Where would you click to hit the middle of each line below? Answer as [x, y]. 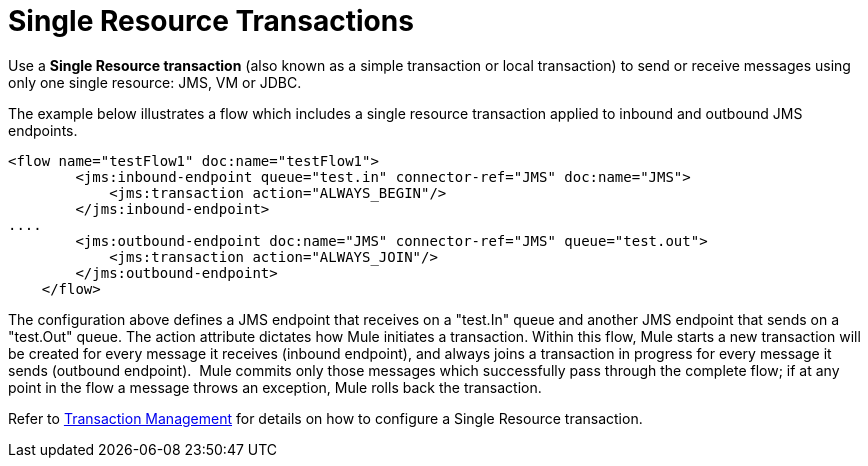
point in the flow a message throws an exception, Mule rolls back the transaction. [275, 387]
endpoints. [43, 130]
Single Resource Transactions [211, 21]
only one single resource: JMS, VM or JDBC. [155, 82]
